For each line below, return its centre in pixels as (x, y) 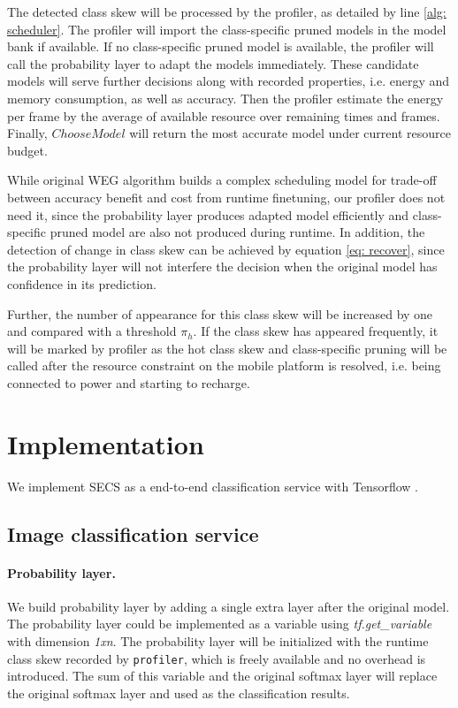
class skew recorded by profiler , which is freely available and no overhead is (217, 658)
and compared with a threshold (92, 331)
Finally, (27, 133)
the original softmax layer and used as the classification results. (179, 693)
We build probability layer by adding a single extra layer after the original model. (229, 606)
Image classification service (133, 533)
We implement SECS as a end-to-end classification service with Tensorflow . (213, 486)
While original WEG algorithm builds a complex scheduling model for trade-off (222, 180)
